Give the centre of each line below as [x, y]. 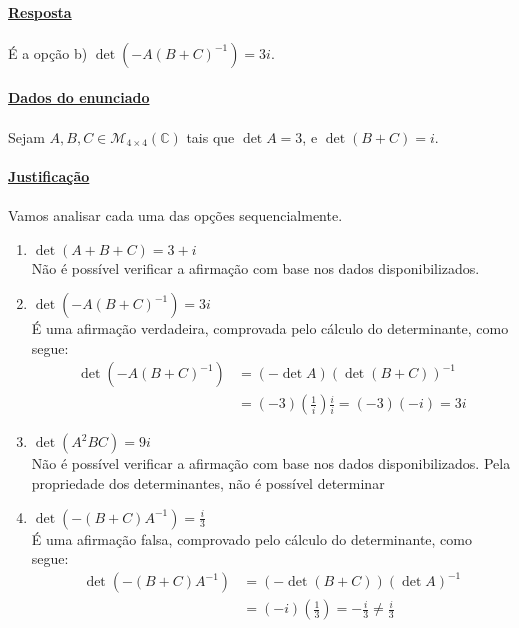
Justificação [49, 175]
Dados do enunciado [79, 97]
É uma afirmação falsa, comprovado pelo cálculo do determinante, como [251, 538]
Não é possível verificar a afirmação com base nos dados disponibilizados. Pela [271, 463]
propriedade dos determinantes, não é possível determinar [208, 482]
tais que [210, 136]
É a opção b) [48, 52]
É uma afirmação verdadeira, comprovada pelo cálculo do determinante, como [270, 328]
